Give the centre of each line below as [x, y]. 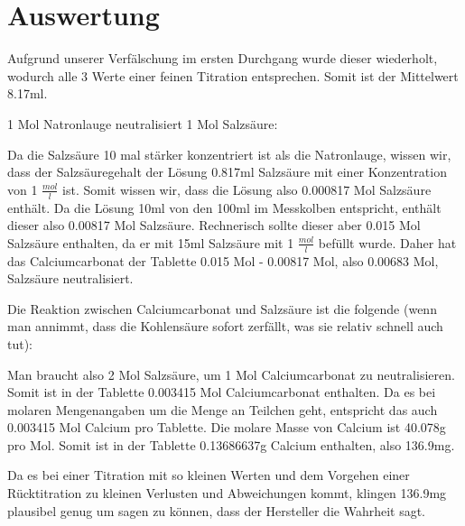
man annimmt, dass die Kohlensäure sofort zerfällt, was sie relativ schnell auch [225, 326]
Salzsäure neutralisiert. [70, 278]
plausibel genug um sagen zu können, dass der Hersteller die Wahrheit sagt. [217, 510]
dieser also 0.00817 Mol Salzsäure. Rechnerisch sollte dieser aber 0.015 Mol [214, 225]
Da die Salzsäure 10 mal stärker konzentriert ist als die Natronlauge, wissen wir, [229, 154]
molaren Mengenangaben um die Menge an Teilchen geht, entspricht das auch [223, 409]
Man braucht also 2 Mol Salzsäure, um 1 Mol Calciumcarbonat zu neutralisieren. [231, 374]
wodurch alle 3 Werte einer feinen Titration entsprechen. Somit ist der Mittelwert [233, 75]
